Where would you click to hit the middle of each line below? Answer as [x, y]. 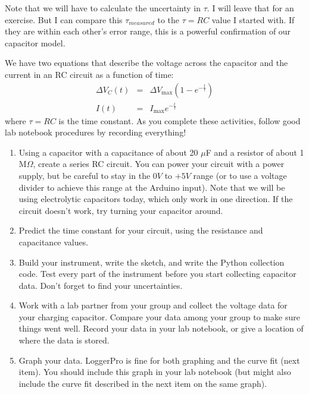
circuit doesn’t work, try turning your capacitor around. [121, 210]
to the [168, 19]
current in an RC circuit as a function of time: [89, 74]
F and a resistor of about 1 [255, 152]
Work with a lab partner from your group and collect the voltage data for [153, 305]
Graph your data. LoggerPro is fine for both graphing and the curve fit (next [159, 360]
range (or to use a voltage [240, 175]
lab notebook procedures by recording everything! [96, 132]
